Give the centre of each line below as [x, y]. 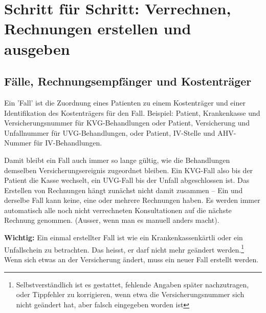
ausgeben [37, 48]
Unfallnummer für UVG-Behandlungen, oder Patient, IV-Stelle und [110, 132]
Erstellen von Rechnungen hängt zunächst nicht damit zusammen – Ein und [124, 190]
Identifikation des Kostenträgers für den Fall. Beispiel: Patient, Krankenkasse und [132, 112]
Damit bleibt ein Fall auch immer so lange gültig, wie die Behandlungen [117, 160]
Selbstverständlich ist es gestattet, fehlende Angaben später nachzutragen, [132, 284]
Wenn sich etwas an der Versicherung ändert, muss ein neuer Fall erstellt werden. [131, 259]
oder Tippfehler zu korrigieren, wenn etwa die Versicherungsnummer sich [130, 294]
